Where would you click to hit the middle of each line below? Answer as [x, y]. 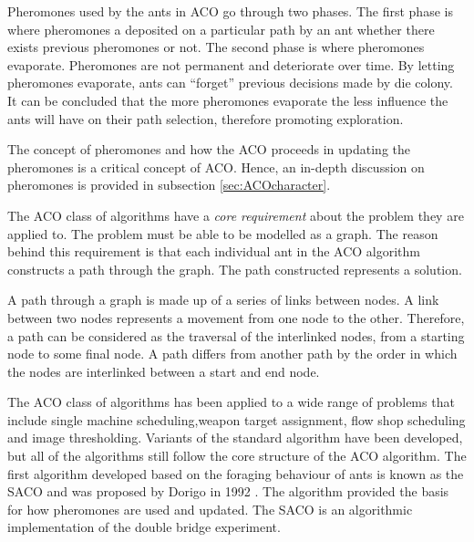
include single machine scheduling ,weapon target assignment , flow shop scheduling [237, 419]
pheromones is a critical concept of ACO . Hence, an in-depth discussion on [216, 167]
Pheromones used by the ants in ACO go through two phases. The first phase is [230, 11]
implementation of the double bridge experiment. [144, 527]
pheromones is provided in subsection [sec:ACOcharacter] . [169, 185]
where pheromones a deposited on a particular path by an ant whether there [221, 29]
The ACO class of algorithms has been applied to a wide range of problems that [231, 402]
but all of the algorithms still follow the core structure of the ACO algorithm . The [237, 456]
